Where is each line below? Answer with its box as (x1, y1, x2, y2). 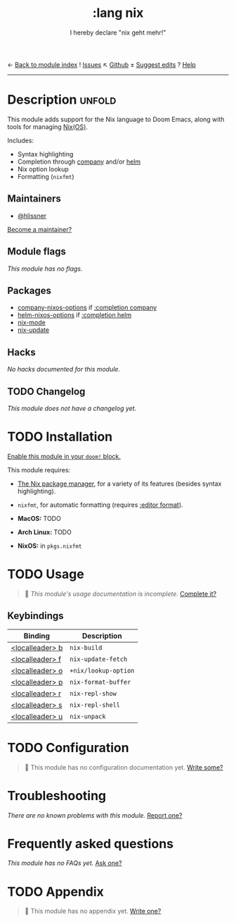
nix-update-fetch (69, 655, 128, 663)
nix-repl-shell (69, 701, 121, 709)
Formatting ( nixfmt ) (17, 172, 75, 180)
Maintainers (7, 192, 62, 205)
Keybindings (7, 610, 65, 622)
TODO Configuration (7, 739, 129, 756)
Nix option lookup (17, 164, 69, 173)
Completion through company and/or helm (17, 157, 141, 166)
